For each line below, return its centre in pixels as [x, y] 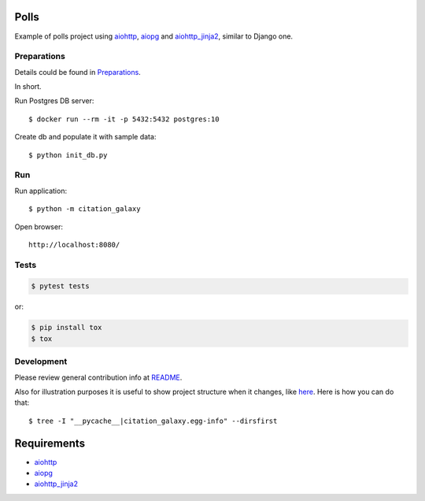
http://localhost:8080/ [74, 245]
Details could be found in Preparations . [78, 72]
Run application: [41, 191]
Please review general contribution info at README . [98, 377]
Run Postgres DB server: [54, 101]
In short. [28, 87]
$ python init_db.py [68, 155]
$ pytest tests [60, 286]
